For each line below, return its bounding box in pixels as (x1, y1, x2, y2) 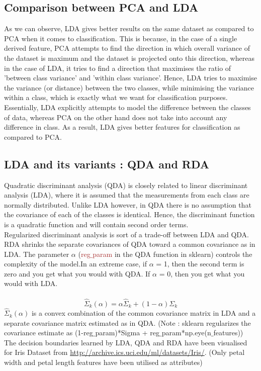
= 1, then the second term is (156, 258, 244, 269)
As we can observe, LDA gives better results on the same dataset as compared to (4, 23, 254, 34)
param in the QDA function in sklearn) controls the (93, 248, 252, 259)
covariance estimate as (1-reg (4, 327, 93, 338)
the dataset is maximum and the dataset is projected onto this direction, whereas (4, 52, 254, 63)
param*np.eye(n (161, 327, 211, 338)
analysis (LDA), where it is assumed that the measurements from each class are (4, 190, 249, 200)
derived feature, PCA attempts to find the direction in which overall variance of (4, 43, 250, 53)
